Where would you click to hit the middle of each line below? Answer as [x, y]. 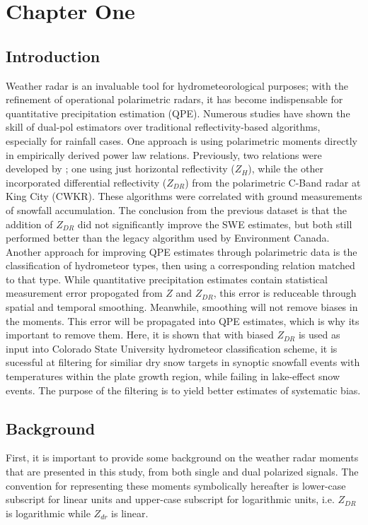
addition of [29, 224]
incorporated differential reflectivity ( [86, 182]
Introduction [53, 55]
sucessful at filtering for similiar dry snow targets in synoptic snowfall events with [183, 362]
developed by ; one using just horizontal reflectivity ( [120, 169]
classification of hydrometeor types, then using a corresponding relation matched [180, 265]
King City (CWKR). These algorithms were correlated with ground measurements [184, 196]
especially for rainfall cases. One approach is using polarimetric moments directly [182, 140]
